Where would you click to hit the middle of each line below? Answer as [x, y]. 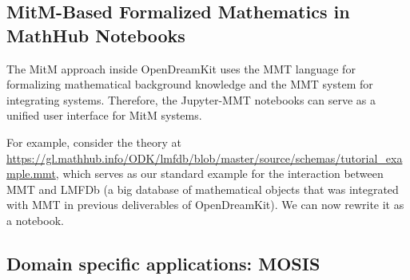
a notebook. [35, 220]
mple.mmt [31, 174]
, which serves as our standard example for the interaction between [219, 174]
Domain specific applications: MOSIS [163, 263]
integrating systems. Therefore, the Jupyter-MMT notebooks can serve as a [191, 99]
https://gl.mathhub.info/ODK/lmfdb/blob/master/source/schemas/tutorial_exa [205, 158]
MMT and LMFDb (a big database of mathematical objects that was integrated [203, 189]
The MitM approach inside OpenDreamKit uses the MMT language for [181, 68]
